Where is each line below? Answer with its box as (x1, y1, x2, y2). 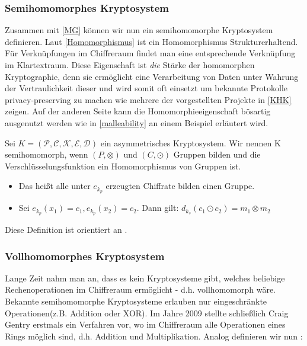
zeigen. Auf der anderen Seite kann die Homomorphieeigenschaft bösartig (5, 105, 271, 117)
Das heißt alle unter (18, 180, 91, 192)
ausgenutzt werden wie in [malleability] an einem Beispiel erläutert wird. (5, 116, 268, 129)
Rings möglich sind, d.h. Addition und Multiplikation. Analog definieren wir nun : (5, 329, 303, 342)
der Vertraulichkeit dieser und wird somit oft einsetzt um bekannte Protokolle (5, 82, 288, 94)
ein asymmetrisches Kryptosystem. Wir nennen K (100, 136, 281, 149)
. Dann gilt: (136, 201, 179, 214)
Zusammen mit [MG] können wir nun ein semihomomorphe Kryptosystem (5, 24, 273, 36)
